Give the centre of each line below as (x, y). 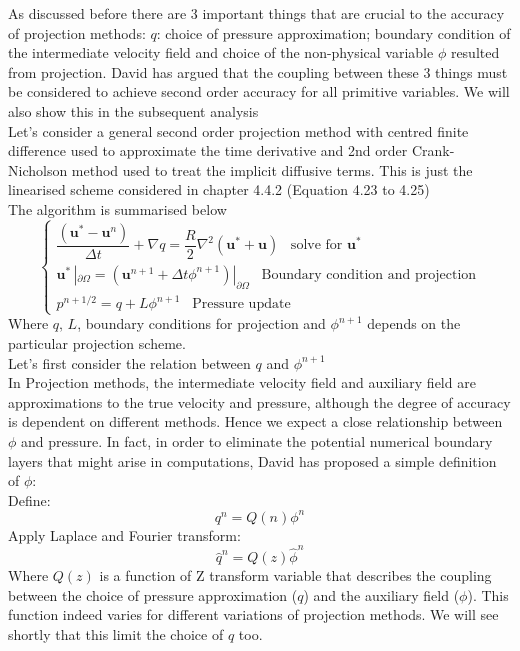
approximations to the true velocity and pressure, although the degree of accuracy (259, 401)
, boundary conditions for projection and (201, 323)
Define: (29, 499)
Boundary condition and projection (369, 274)
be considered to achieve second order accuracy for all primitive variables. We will (259, 91)
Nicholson (38, 169)
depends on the (414, 323)
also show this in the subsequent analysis (133, 110)
